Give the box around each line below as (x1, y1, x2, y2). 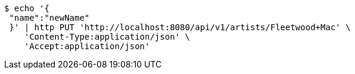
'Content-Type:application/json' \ (24, 32, 190, 41)
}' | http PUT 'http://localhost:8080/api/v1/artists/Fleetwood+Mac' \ (9, 22, 351, 32)
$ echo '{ (4, 4, 49, 13)
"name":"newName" (9, 13, 90, 22)
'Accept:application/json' (24, 41, 150, 51)
